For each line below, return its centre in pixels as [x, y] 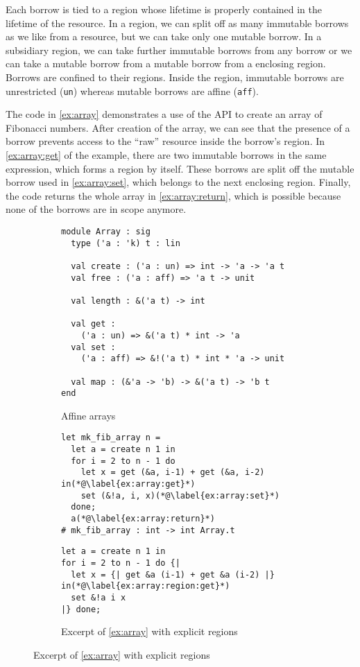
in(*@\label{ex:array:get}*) [128, 484]
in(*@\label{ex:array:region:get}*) [146, 586]
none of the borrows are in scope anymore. [96, 209]
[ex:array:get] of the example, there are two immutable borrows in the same [166, 155]
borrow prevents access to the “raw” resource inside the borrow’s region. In [165, 141]
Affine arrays [88, 415]
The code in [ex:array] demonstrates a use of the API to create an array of [164, 114]
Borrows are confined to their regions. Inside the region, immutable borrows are [175, 77]
